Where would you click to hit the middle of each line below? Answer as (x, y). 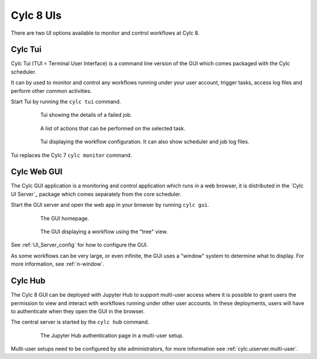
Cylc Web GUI (37, 172)
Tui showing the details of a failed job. (86, 115)
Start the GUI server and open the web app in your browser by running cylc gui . (110, 205)
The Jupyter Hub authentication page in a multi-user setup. (112, 335)
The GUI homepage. (65, 218)
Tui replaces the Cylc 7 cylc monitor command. (71, 155)
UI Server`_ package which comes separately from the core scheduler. (96, 194)
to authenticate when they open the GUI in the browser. (78, 311)
